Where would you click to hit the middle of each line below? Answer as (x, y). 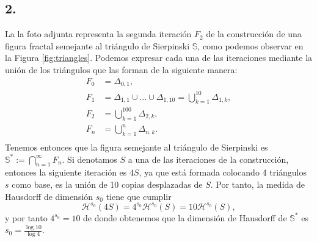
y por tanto (26, 217)
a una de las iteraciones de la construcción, (208, 159)
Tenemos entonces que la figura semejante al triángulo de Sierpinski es (137, 147)
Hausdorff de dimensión (49, 196)
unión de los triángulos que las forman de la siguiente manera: (121, 69)
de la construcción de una (254, 34)
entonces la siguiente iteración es (66, 172)
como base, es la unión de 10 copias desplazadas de (107, 184)
